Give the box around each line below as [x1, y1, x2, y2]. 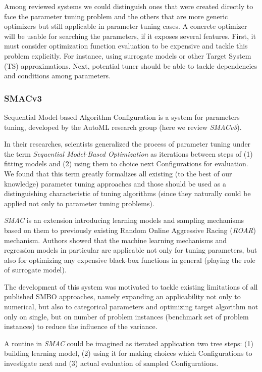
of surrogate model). [4, 264, 67, 275]
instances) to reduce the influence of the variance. [4, 321, 158, 332]
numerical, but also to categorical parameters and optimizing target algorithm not [4, 301, 258, 312]
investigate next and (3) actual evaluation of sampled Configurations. [4, 358, 219, 368]
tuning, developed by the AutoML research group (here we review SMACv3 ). [4, 121, 242, 132]
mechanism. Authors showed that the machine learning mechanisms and [4, 235, 227, 245]
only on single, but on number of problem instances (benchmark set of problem [4, 311, 249, 321]
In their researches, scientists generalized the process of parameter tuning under [4, 138, 251, 149]
